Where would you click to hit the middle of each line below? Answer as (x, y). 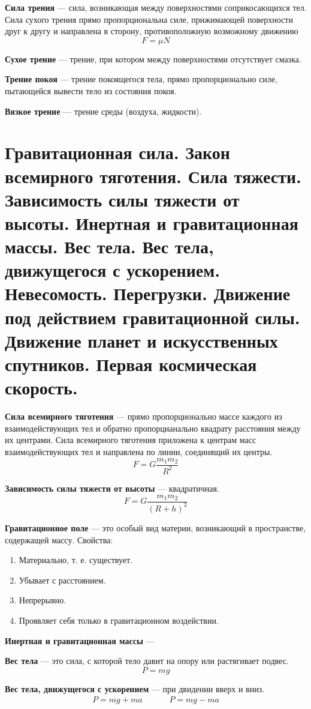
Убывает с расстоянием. (62, 580)
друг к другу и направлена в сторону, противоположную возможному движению (152, 31)
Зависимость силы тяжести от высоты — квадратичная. (112, 488)
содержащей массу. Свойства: (59, 539)
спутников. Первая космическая (131, 364)
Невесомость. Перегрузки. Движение (148, 293)
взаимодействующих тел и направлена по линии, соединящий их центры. (139, 451)
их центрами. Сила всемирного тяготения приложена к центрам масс (131, 440)
